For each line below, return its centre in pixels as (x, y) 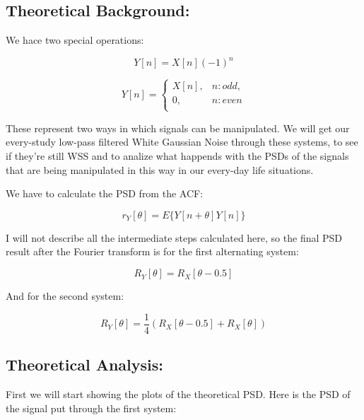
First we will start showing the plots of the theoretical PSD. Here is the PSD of (178, 393)
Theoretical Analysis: (84, 364)
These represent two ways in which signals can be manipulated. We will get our (178, 128)
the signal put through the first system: (91, 408)
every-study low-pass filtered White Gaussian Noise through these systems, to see (182, 142)
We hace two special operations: (75, 40)
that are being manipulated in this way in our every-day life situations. (160, 169)
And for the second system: (65, 296)
